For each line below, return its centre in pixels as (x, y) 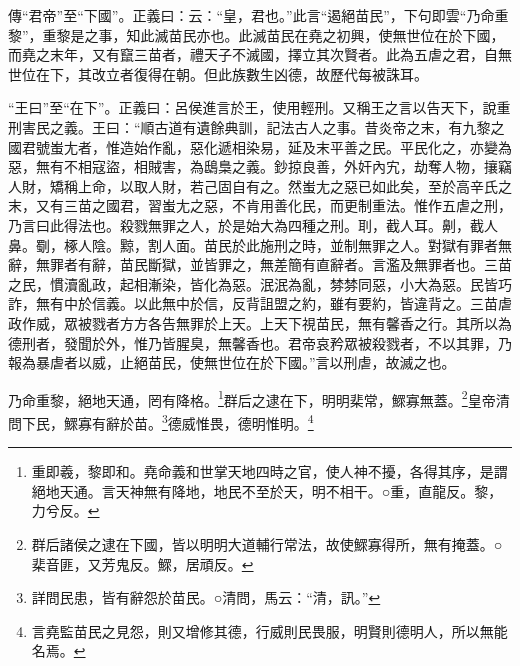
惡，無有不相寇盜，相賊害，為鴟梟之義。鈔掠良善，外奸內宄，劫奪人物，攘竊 (260, 166)
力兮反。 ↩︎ (65, 510)
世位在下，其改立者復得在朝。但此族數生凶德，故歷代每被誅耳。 (218, 73)
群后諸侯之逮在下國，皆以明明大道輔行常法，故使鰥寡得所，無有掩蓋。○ (267, 543)
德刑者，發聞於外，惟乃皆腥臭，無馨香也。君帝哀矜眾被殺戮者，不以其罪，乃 (260, 342)
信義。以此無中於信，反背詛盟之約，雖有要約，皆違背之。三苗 (294, 303)
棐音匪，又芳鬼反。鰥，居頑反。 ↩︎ (142, 563)
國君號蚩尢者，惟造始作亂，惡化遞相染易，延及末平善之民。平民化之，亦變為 (260, 146)
